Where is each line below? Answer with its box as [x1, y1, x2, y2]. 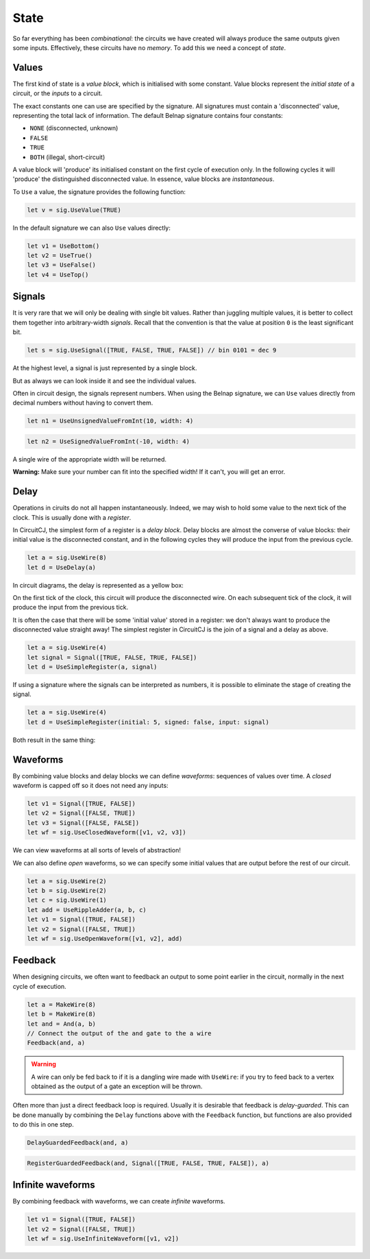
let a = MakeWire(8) [27, 1000, 96, 1008]
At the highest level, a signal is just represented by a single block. [12, 364, 197, 372]
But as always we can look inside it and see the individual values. [12, 376, 197, 385]
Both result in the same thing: [12, 736, 96, 744]
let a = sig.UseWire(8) [27, 554, 108, 562]
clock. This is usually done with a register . [12, 513, 132, 521]
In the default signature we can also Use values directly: [12, 224, 171, 232]
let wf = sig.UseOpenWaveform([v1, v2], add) [27, 935, 183, 942]
